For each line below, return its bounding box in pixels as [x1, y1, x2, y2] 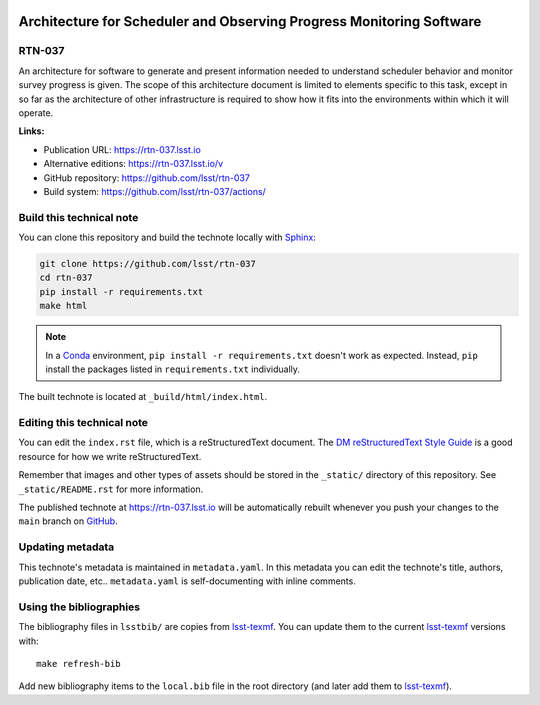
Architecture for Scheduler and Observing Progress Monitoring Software [18, 13, 482, 30]
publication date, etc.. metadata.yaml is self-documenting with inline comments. [18, 575, 357, 587]
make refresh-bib [36, 658, 121, 669]
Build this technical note [18, 210, 139, 224]
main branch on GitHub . [18, 515, 119, 527]
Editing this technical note [18, 416, 149, 430]
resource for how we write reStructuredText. [18, 450, 202, 462]
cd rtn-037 [39, 272, 93, 284]
